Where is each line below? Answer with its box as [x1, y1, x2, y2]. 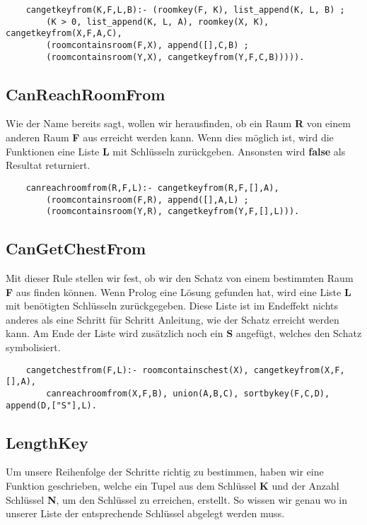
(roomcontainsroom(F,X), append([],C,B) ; [46, 40, 249, 50]
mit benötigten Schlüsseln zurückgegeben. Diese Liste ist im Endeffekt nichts [6, 298, 339, 313]
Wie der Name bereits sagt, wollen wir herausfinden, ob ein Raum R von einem [6, 116, 351, 131]
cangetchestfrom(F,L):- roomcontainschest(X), [25, 365, 249, 375]
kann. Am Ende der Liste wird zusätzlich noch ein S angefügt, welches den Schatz [6, 326, 362, 341]
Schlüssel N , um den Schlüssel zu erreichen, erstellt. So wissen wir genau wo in [6, 492, 348, 507]
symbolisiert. [6, 340, 61, 354]
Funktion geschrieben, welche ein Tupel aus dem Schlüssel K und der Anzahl [6, 478, 339, 493]
